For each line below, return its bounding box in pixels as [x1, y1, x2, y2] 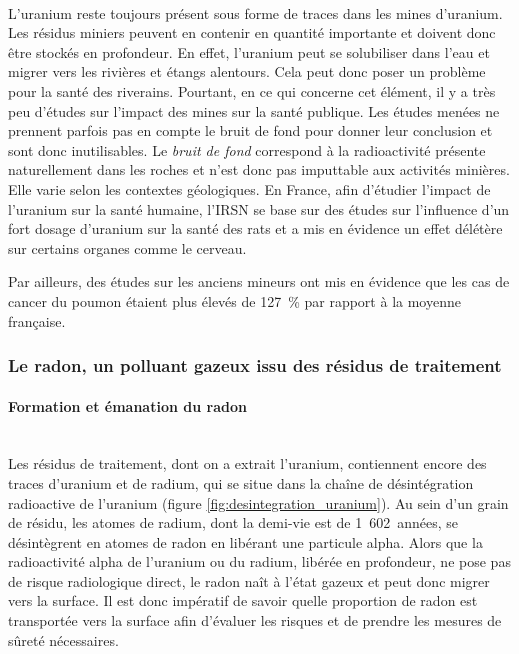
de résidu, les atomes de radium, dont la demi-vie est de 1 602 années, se [8, 512, 459, 533]
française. [8, 310, 66, 331]
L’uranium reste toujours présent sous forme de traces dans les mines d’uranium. [8, 2, 503, 23]
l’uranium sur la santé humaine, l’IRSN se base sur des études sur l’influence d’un [8, 198, 510, 219]
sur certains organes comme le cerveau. [8, 237, 247, 258]
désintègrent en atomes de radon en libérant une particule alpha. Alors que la [8, 531, 483, 552]
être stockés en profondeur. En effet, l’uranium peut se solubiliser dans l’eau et [8, 41, 490, 62]
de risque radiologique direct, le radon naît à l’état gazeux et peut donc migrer [8, 570, 490, 591]
